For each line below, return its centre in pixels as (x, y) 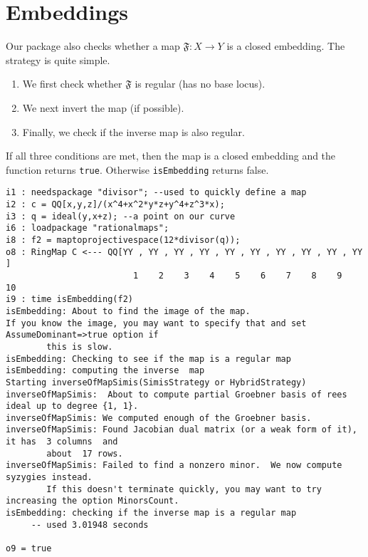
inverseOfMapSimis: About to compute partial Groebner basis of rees (177, 394)
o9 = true (29, 549)
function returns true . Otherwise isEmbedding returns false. (137, 169)
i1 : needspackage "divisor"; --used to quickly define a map (156, 193)
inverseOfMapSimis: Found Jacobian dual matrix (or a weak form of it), (182, 430)
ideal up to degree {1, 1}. (72, 406)
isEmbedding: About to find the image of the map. (128, 311)
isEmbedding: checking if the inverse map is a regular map (151, 513)
